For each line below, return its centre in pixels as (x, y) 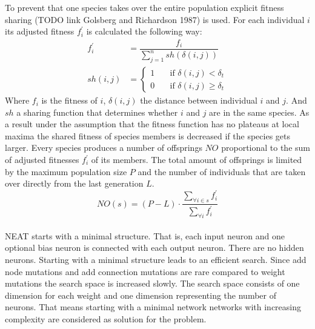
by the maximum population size (66, 171)
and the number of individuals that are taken (222, 171)
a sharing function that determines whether (97, 112)
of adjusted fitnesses (42, 160)
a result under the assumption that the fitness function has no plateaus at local (152, 124)
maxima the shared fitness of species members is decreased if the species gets (148, 135)
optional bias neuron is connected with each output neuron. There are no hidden (154, 248)
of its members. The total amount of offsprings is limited (197, 160)
